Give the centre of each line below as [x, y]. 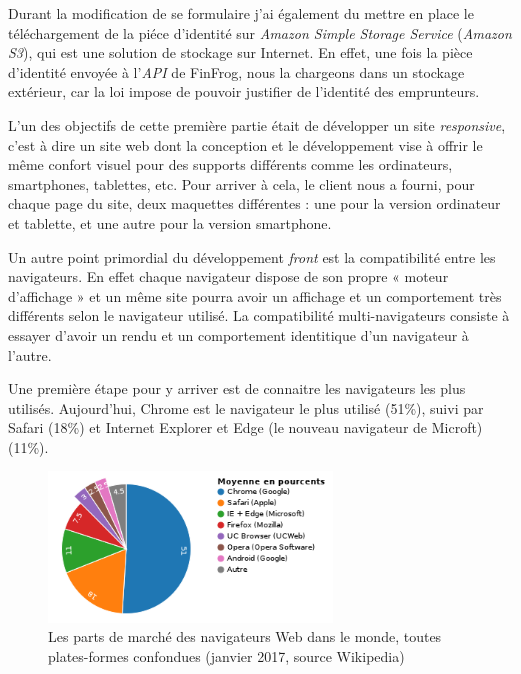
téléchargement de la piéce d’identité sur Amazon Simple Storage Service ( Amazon [260, 32]
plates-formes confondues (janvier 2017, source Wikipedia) [226, 655]
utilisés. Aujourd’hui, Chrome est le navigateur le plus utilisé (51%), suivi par [246, 407]
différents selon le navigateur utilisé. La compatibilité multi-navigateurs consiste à [259, 315]
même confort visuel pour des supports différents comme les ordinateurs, [230, 164]
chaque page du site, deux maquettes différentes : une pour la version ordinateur [254, 203]
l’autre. [30, 354]
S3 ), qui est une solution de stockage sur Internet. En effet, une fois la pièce [240, 52]
